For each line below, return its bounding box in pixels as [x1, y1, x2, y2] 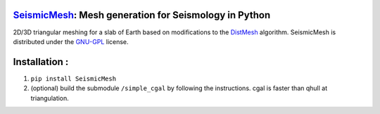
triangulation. [30, 94, 70, 102]
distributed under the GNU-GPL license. [13, 37, 129, 45]
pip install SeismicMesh [30, 74, 116, 83]
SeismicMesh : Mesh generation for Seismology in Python [13, 9, 271, 21]
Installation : [13, 56, 69, 68]
